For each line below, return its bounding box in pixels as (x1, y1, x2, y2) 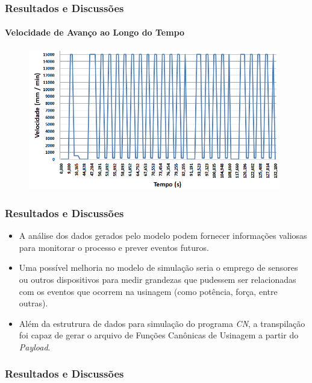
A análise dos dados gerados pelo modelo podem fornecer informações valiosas (19, 229, 307, 242)
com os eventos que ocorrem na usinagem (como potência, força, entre (19, 285, 278, 297)
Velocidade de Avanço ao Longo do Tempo (5, 26, 185, 39)
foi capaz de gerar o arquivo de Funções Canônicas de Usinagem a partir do (19, 329, 299, 341)
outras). (19, 297, 48, 309)
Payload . (19, 340, 51, 353)
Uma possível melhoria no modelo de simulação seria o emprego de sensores (19, 261, 298, 274)
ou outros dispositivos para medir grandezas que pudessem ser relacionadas (19, 273, 296, 285)
